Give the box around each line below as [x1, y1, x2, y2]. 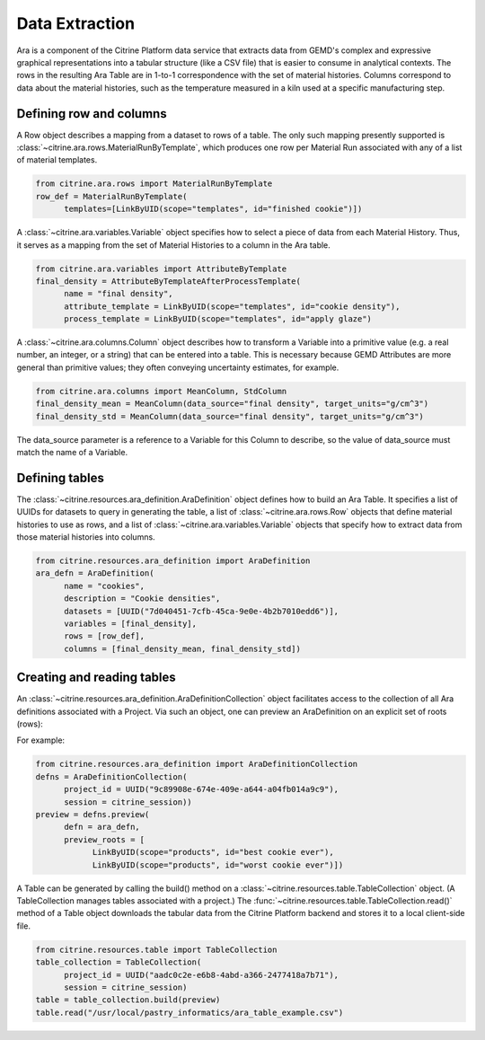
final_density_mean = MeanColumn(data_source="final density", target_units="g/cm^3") [35, 399, 429, 409]
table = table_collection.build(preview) [35, 995, 221, 1005]
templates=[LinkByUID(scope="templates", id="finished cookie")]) [64, 204, 363, 215]
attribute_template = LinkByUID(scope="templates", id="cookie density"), [64, 301, 401, 312]
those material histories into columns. [16, 532, 156, 542]
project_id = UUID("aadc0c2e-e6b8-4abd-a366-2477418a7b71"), [64, 970, 339, 980]
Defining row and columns [16, 106, 167, 121]
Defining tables [16, 470, 105, 485]
